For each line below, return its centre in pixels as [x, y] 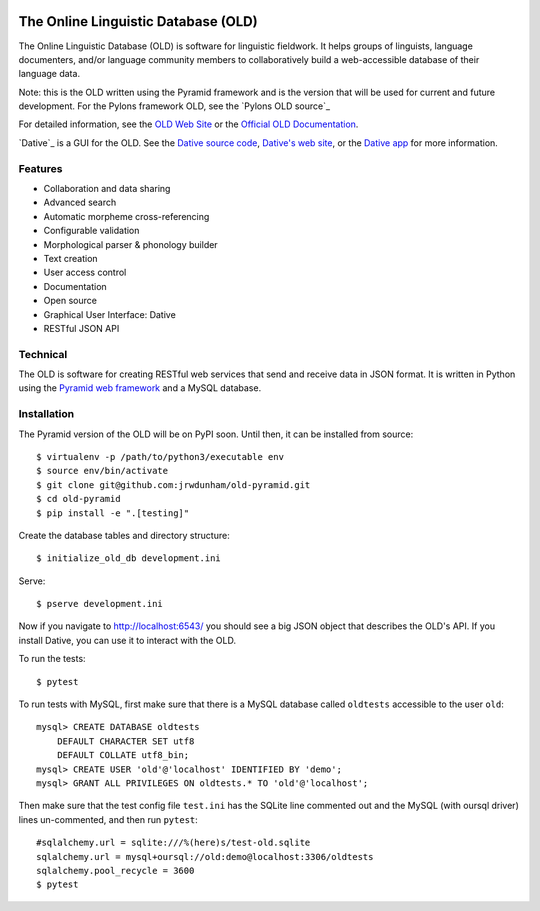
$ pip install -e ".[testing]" [113, 513]
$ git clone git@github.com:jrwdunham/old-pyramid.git [173, 484]
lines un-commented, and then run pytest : [108, 819]
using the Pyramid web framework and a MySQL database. [140, 388]
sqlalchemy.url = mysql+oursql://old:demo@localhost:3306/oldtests [205, 856]
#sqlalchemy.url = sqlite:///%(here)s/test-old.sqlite [173, 843]
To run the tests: [52, 659]
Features [40, 168]
